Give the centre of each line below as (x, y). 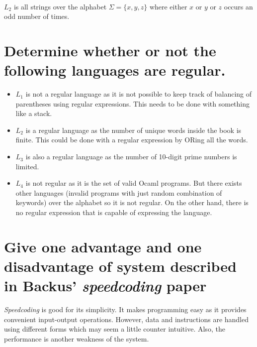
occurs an (238, 6)
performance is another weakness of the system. (77, 338)
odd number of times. (37, 16)
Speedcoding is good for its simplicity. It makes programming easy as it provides (125, 309)
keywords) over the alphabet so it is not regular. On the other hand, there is (132, 202)
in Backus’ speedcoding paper (105, 286)
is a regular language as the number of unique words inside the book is (133, 130)
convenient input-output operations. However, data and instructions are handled (126, 319)
